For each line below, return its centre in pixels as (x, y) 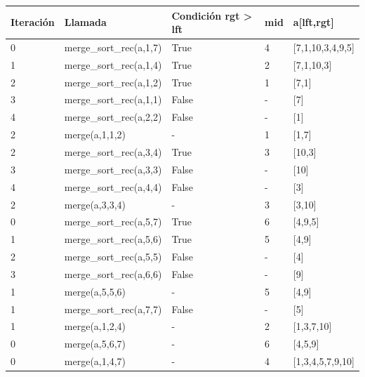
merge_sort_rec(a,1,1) (113, 99)
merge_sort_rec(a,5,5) (113, 257)
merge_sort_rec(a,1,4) (113, 64)
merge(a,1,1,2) (95, 134)
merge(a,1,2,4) (95, 326)
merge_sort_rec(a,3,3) (113, 169)
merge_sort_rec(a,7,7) (113, 309)
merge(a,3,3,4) (95, 204)
